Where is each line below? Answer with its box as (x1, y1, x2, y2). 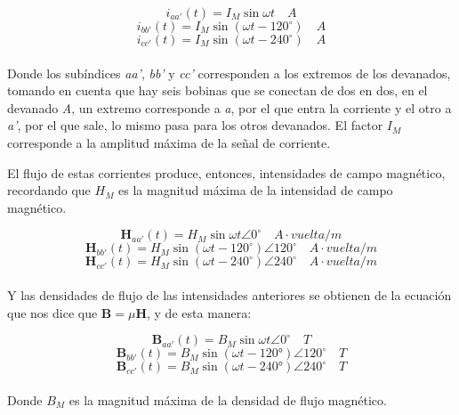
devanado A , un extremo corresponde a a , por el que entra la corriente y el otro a (7, 98, 452, 117)
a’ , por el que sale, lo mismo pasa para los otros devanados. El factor (7, 116, 383, 134)
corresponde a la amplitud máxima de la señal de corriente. (7, 133, 331, 151)
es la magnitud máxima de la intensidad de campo (118, 181, 393, 199)
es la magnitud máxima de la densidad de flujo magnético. (68, 390, 387, 409)
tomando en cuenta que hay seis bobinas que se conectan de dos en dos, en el (7, 81, 428, 100)
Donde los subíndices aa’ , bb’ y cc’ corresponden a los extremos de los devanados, (7, 63, 451, 82)
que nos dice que (7, 303, 98, 321)
